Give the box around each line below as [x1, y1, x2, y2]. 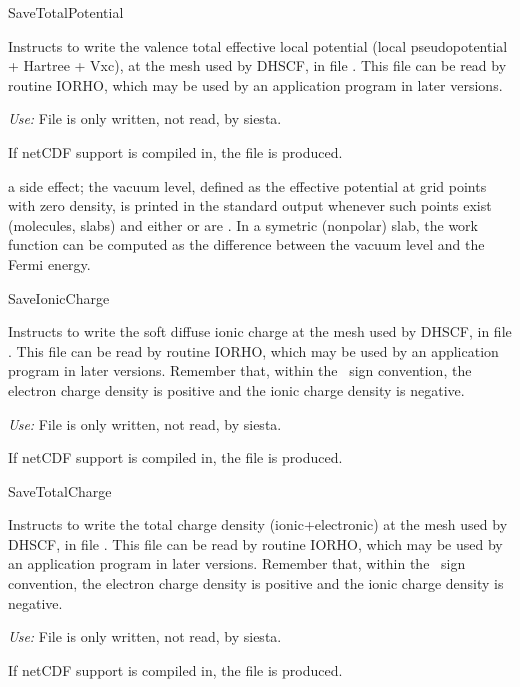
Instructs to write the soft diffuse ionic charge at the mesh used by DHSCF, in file [8, 321, 512, 342]
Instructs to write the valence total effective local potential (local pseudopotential [8, 35, 508, 56]
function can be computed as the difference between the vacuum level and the [8, 234, 485, 255]
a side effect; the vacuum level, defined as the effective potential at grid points [8, 175, 487, 196]
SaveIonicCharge [8, 287, 110, 308]
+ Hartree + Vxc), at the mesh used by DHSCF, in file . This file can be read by [8, 55, 507, 76]
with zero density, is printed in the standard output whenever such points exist [8, 195, 492, 216]
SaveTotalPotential [8, 2, 124, 22]
